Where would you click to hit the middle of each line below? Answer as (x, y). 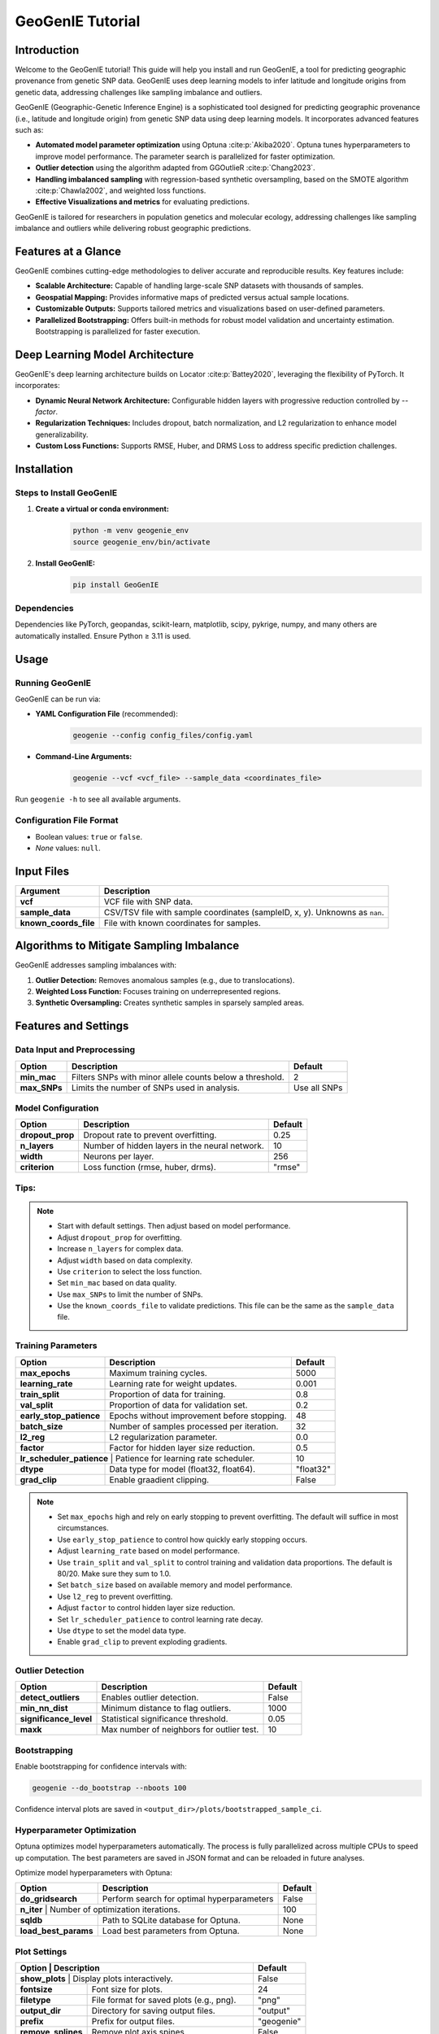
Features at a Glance (68, 251)
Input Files (42, 871)
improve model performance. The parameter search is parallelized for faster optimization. (185, 156)
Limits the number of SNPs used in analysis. (156, 1088)
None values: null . (68, 848)
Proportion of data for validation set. (178, 1405)
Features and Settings (72, 1026)
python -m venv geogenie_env (131, 530)
